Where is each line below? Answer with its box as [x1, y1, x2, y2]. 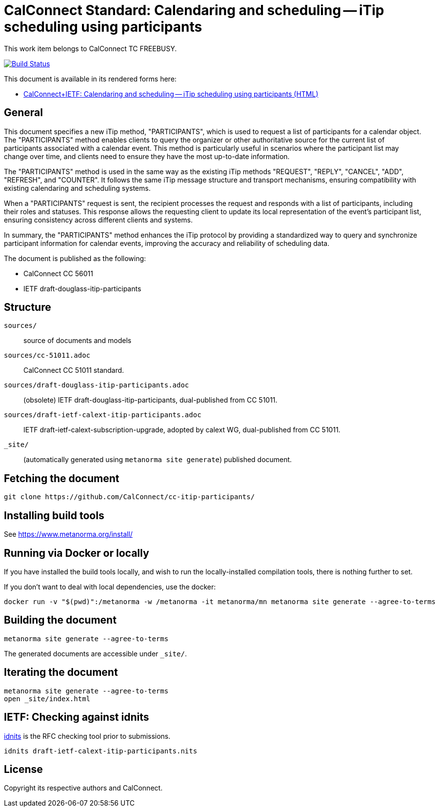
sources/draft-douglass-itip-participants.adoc [4, 381, 189, 389]
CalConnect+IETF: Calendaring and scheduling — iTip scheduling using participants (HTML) [23, 89, 319, 98]
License [4, 763, 43, 775]
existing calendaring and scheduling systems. [4, 183, 151, 192]
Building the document [4, 614, 117, 627]
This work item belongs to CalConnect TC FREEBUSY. [4, 44, 177, 53]
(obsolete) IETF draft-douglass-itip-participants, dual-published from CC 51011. [23, 396, 278, 405]
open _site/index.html [4, 694, 91, 703]
